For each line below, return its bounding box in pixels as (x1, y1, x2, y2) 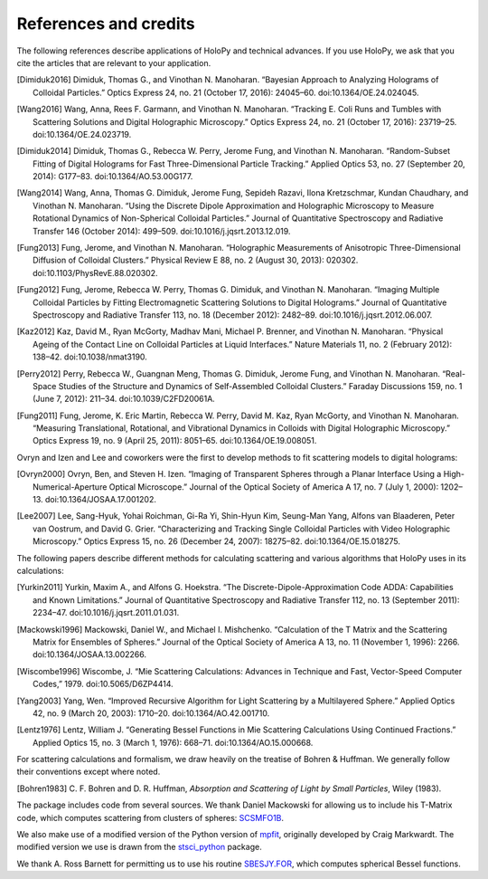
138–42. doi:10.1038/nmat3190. (33, 351, 148, 362)
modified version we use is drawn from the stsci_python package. (16, 842, 262, 853)
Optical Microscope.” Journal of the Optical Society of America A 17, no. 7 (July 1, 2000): (108, 481, 439, 492)
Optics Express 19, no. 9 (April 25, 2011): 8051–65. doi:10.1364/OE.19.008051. (33, 435, 317, 446)
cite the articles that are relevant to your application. (16, 57, 211, 68)
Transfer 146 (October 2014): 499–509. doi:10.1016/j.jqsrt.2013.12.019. (33, 225, 291, 236)
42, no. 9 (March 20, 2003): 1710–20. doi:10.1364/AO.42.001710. (33, 707, 270, 719)
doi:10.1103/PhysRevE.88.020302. (33, 267, 158, 278)
